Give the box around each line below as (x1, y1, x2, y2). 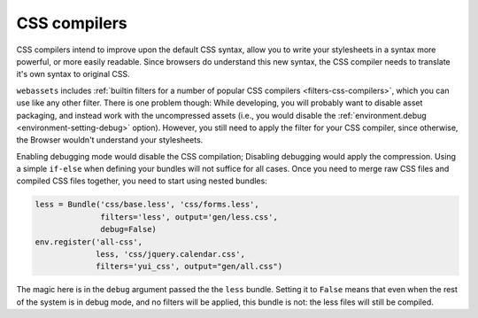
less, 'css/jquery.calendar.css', (96, 249, 245, 259)
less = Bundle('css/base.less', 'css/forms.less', (35, 199, 260, 210)
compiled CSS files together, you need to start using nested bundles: (16, 175, 267, 186)
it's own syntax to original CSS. (16, 69, 130, 80)
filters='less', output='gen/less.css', (100, 212, 278, 221)
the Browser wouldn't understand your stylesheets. (16, 135, 204, 145)
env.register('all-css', (35, 237, 143, 247)
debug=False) (100, 224, 157, 235)
